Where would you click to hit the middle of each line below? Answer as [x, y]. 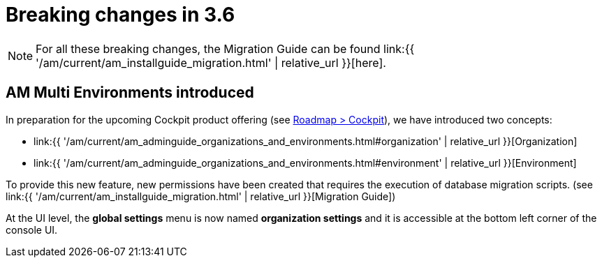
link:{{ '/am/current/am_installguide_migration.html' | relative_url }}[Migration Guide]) [201, 196]
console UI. [32, 230]
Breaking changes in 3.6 [120, 15]
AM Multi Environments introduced [130, 93]
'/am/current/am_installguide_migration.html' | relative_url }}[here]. [211, 62]
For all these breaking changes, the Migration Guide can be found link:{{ [225, 48]
